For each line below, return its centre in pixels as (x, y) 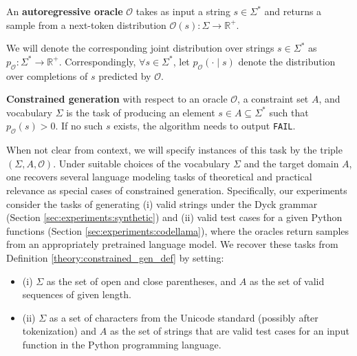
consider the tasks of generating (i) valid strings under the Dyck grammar (162, 203)
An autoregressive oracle (65, 11)
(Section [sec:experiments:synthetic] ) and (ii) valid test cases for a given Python (174, 217)
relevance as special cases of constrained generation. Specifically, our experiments (177, 190)
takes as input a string (183, 11)
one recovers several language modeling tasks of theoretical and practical (159, 177)
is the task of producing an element (141, 112)
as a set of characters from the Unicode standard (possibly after (184, 317)
